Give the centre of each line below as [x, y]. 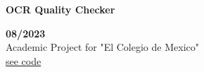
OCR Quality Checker [60, 9]
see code [24, 60]
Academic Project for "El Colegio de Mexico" [102, 47]
